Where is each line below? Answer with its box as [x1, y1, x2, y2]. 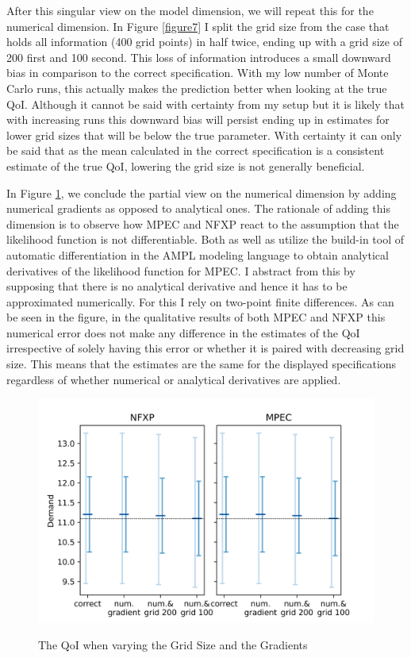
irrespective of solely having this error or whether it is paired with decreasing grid [6, 340, 405, 356]
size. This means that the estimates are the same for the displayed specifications [6, 356, 397, 372]
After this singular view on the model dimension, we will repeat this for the [6, 2, 374, 18]
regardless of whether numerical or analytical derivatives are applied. [6, 371, 341, 387]
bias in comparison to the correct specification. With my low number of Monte [6, 64, 389, 81]
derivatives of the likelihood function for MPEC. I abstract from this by [6, 262, 355, 279]
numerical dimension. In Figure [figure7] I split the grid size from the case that [6, 17, 390, 34]
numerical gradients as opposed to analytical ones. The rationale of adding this [6, 200, 390, 217]
